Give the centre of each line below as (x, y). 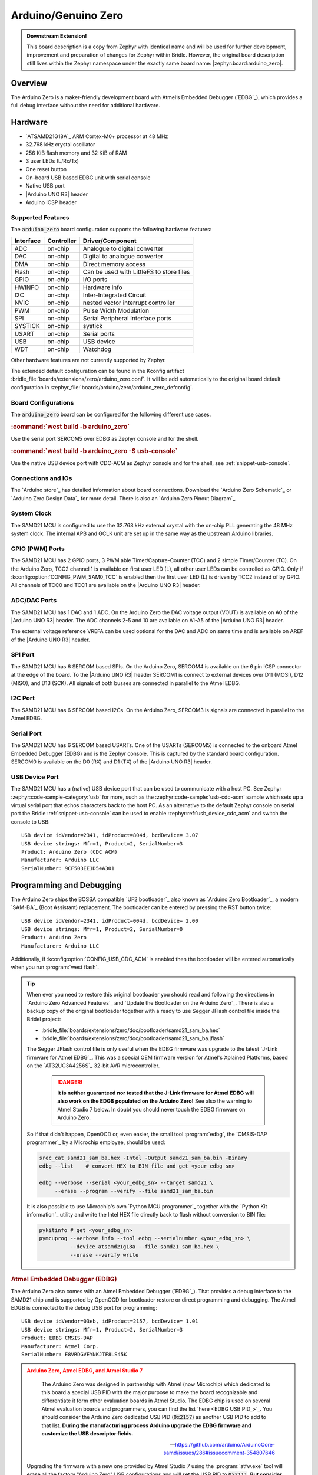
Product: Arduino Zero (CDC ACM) (69, 852)
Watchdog (97, 349)
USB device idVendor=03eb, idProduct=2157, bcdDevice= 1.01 (110, 1321)
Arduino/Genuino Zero (67, 15)
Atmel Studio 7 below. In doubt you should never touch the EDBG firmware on (151, 1109)
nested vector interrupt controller (129, 303)
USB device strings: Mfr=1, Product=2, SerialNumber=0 (102, 929)
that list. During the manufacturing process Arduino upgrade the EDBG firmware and (146, 1425)
